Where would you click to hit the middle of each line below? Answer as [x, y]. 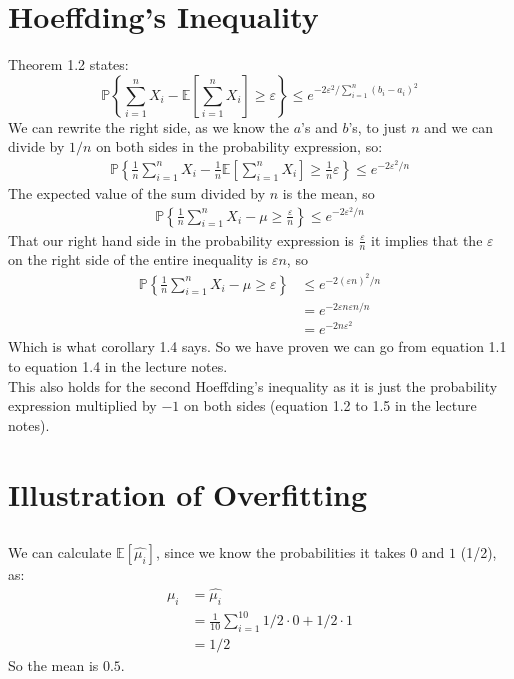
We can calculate [60, 552]
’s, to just [377, 126]
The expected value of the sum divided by [137, 192]
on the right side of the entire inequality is [138, 259]
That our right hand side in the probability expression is [181, 239]
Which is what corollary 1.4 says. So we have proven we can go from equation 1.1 [257, 346]
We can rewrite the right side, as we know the [149, 126]
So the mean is [53, 665]
